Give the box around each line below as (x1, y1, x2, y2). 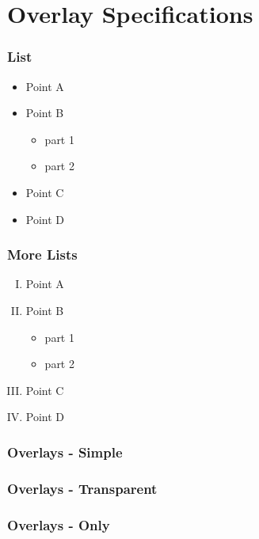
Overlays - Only (7, 514, 110, 534)
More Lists (7, 245, 78, 264)
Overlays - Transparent (7, 478, 158, 498)
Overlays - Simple (7, 442, 123, 461)
